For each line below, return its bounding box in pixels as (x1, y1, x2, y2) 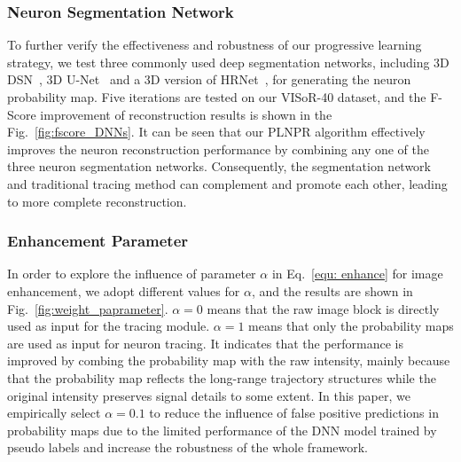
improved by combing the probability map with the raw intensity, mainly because (7, 351, 450, 370)
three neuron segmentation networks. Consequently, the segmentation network (7, 157, 432, 176)
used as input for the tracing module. (7, 317, 210, 335)
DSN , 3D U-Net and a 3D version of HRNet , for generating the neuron (7, 70, 411, 89)
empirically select (7, 403, 101, 422)
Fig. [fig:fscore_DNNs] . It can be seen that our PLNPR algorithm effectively (7, 122, 426, 141)
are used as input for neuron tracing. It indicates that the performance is (7, 333, 404, 352)
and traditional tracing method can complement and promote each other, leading (7, 174, 448, 192)
